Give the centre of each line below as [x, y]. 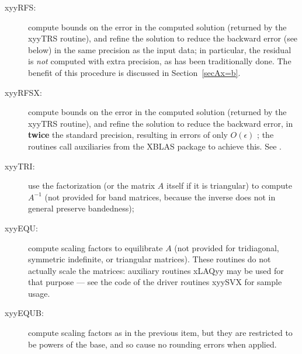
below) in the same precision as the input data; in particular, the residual [160, 49]
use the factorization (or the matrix [92, 185]
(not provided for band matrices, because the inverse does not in [160, 197]
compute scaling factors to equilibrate [96, 247]
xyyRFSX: [23, 92]
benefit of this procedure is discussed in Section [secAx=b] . [134, 72]
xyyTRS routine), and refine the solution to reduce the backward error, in [161, 123]
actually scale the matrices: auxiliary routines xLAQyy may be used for [156, 270]
